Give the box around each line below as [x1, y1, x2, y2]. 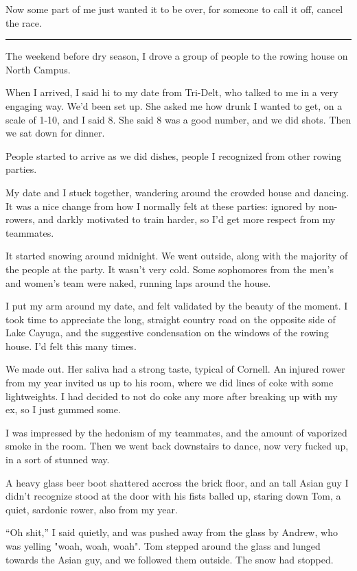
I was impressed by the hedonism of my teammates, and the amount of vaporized [5, 425, 347, 439]
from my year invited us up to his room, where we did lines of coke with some [5, 375, 334, 390]
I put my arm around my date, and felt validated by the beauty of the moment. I [5, 299, 348, 313]
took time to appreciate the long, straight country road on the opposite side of [5, 312, 336, 326]
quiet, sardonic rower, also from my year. [5, 502, 178, 516]
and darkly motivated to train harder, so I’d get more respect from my [38, 212, 336, 226]
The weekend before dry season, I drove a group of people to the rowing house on [5, 49, 348, 63]
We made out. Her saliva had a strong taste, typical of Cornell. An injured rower [5, 362, 345, 376]
